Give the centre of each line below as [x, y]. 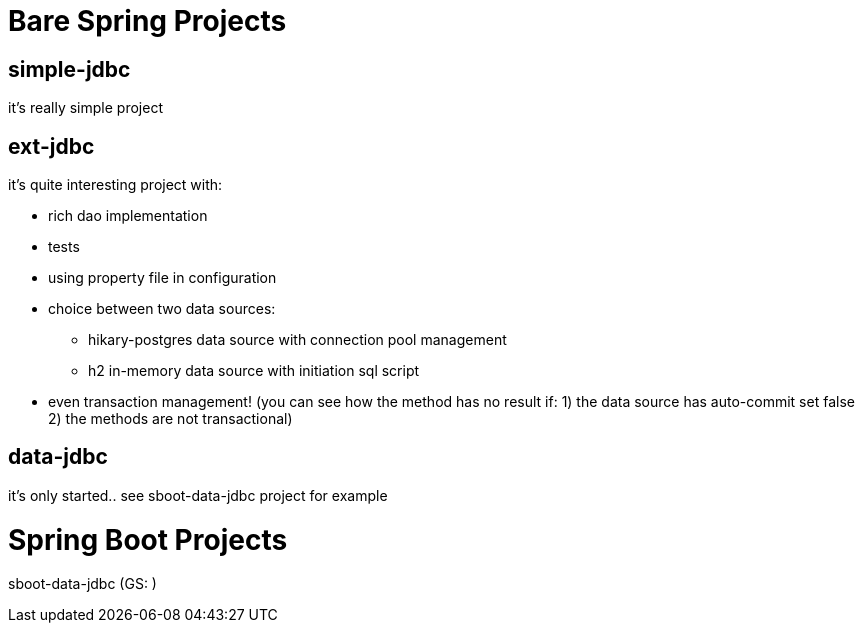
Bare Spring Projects [147, 21]
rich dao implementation [128, 216]
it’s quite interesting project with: [115, 185]
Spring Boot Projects [148, 539]
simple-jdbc [69, 69]
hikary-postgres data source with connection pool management [297, 340]
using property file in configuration [162, 278]
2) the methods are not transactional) [170, 419]
